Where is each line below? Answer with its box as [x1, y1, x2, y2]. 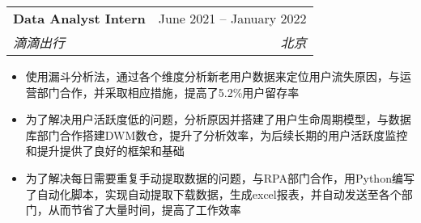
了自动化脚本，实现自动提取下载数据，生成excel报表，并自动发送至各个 [25, 185, 402, 202]
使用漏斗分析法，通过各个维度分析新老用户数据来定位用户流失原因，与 [25, 68, 400, 84]
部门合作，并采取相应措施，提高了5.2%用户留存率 [36, 83, 300, 100]
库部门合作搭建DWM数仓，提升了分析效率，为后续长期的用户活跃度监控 [25, 126, 408, 143]
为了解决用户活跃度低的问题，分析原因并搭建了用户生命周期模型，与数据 [25, 111, 411, 128]
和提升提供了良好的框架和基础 [25, 142, 185, 159]
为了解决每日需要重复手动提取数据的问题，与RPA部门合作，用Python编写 [25, 169, 415, 186]
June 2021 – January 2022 [158, 9, 307, 27]
